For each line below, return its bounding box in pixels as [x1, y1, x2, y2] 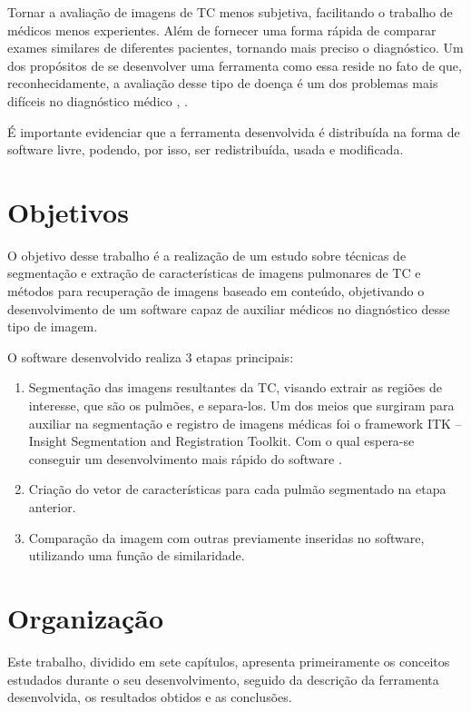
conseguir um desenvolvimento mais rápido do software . [28, 449, 342, 468]
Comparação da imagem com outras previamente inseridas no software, [28, 528, 425, 547]
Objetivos [7, 193, 129, 230]
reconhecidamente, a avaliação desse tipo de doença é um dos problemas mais [7, 74, 438, 93]
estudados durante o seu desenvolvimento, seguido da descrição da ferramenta [7, 669, 439, 688]
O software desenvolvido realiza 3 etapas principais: [7, 347, 294, 366]
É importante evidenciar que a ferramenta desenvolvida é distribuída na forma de [7, 122, 460, 141]
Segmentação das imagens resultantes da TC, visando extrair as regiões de [28, 378, 443, 397]
